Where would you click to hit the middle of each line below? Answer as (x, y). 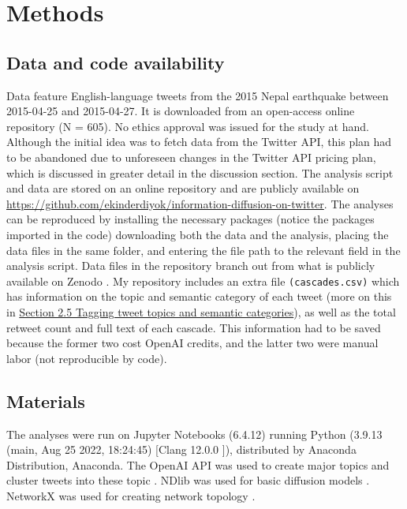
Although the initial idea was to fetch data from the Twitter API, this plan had (199, 142)
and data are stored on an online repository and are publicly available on (183, 188)
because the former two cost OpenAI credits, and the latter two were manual (192, 343)
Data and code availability (116, 62)
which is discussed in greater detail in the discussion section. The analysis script (200, 172)
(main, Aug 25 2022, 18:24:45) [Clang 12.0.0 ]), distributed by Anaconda (181, 449)
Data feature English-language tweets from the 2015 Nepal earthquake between (198, 95)
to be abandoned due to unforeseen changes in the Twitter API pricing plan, (191, 157)
